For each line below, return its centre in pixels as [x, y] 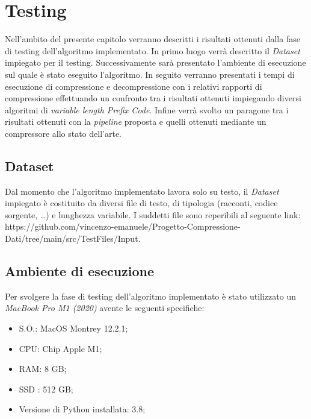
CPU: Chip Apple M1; [60, 348]
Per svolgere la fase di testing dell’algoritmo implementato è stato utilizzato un [150, 296]
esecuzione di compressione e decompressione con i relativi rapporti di [134, 86]
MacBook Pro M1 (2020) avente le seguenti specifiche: [105, 308]
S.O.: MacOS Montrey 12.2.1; [73, 328]
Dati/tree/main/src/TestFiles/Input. [73, 238]
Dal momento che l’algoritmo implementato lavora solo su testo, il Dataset [142, 191]
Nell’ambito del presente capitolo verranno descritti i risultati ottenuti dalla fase [152, 39]
